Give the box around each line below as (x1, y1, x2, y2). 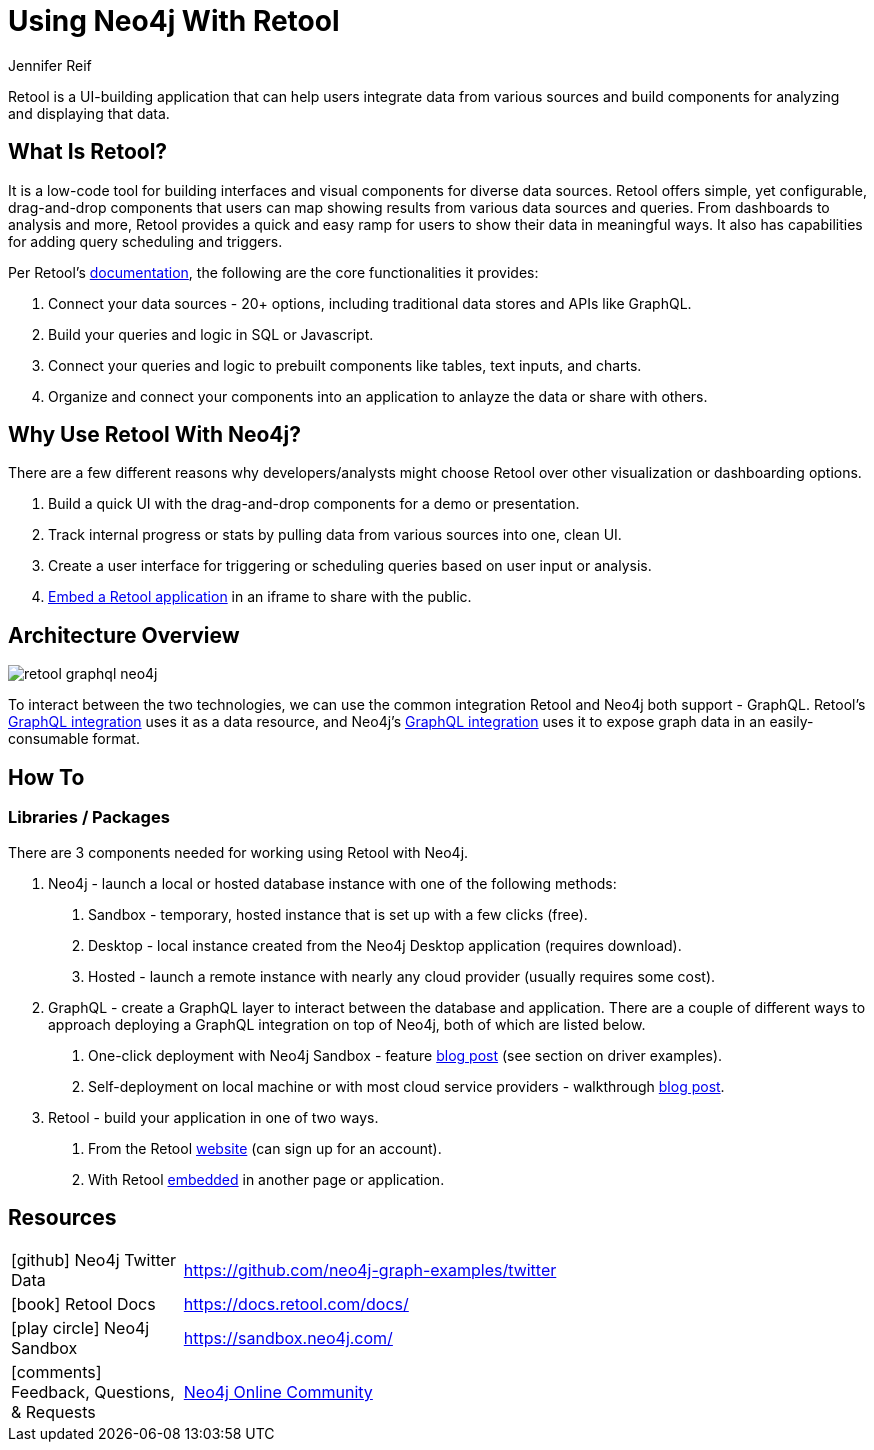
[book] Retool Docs (11, 1294, 156, 1315)
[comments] (11, 1362, 102, 1383)
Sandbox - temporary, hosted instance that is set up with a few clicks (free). (88, 905, 588, 923)
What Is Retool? (8, 139, 168, 165)
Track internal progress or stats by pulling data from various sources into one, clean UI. (48, 526, 622, 544)
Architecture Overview (8, 622, 240, 648)
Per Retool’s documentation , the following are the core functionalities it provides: (8, 263, 539, 281)
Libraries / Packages (8, 807, 170, 828)
